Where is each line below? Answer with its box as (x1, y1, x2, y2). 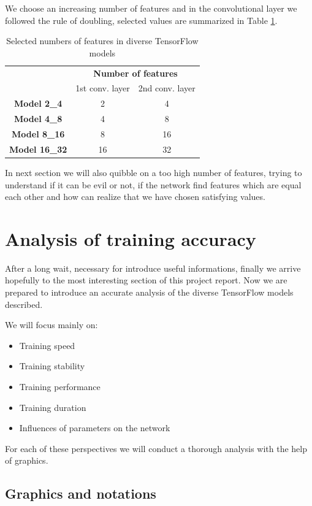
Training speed (19, 339, 75, 351)
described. (5, 297, 43, 310)
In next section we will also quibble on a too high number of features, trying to (5, 166, 302, 178)
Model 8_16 (12, 128, 65, 140)
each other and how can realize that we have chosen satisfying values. (5, 190, 265, 203)
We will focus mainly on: (5, 318, 98, 331)
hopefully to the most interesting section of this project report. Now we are (5, 274, 287, 286)
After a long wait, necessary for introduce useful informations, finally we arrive (5, 261, 301, 274)
